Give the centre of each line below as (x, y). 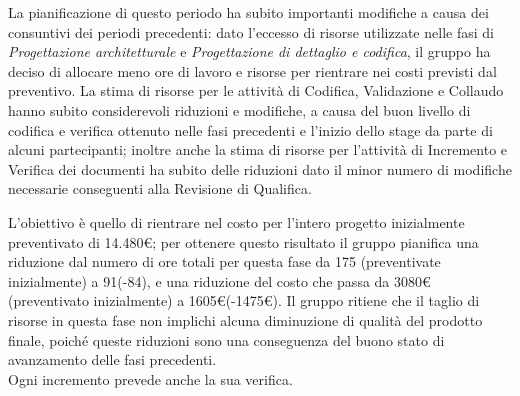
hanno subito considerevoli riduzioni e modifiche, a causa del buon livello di (239, 109)
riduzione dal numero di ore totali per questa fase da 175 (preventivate (224, 261)
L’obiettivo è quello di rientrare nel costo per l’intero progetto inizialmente (236, 221)
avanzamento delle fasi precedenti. (112, 359)
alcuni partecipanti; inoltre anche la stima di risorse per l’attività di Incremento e (258, 149)
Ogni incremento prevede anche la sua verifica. (150, 378)
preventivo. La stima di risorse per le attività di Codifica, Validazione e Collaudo (256, 90)
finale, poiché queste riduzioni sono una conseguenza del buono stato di (226, 339)
